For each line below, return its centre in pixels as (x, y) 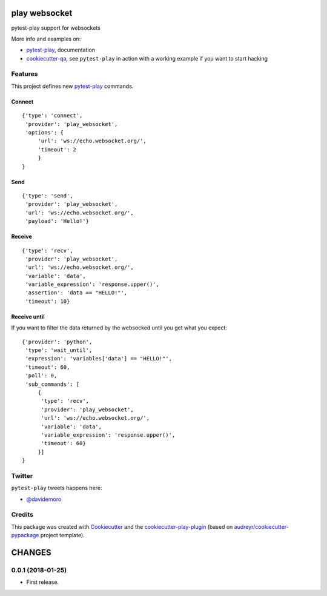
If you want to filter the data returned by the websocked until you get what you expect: (119, 328)
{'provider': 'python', (57, 342)
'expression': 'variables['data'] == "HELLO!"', (99, 359)
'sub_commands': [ (52, 384)
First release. (43, 582)
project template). (62, 535)
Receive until (28, 316)
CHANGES (31, 552)
